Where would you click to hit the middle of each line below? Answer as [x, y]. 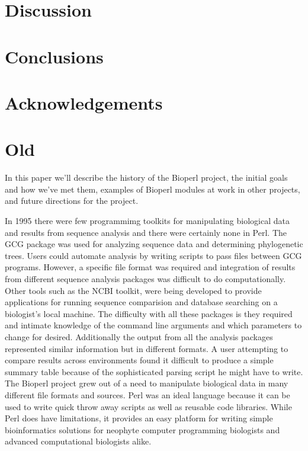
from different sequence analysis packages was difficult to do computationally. [145, 279]
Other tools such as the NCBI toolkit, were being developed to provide [133, 290]
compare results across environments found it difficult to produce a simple [139, 360]
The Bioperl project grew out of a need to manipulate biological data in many [147, 383]
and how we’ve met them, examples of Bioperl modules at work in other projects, [153, 189]
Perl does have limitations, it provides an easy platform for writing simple [139, 418]
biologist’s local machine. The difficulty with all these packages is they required [149, 313]
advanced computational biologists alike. [78, 441]
